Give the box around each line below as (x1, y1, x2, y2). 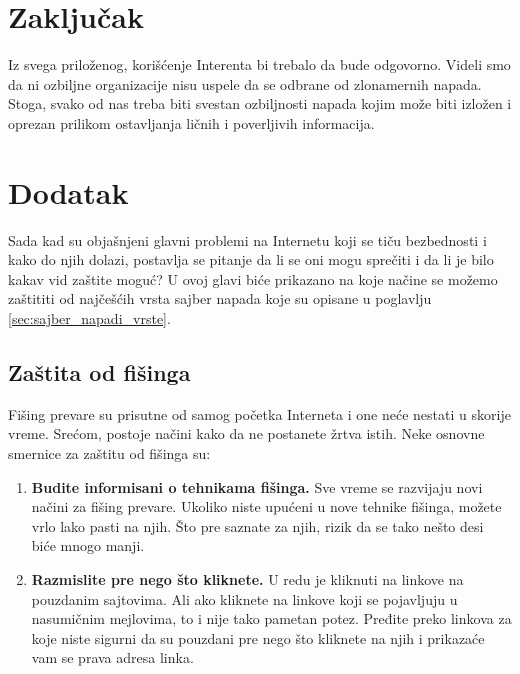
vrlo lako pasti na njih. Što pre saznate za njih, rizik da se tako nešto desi (31, 515, 484, 536)
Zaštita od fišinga (8, 356, 191, 387)
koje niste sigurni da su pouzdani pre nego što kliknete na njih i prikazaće (31, 627, 485, 648)
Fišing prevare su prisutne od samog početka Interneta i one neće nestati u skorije (8, 403, 511, 424)
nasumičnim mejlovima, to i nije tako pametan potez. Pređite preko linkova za (31, 608, 512, 629)
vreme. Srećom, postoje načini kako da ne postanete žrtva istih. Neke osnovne (8, 423, 485, 444)
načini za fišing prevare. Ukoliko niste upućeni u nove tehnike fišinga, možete (31, 496, 502, 517)
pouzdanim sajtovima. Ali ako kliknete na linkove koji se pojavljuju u (31, 588, 458, 609)
